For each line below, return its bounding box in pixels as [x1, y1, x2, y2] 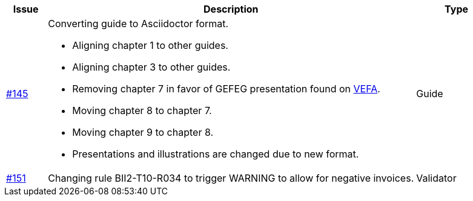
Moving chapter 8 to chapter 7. [72, 104, 212, 116]
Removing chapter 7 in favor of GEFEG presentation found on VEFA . [72, 83, 380, 95]
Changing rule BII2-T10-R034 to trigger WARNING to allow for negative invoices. [48, 172, 414, 184]
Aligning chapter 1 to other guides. [72, 39, 228, 51]
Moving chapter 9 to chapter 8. [72, 126, 214, 138]
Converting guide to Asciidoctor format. [48, 18, 229, 30]
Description [203, 3, 259, 15]
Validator [416, 172, 457, 184]
